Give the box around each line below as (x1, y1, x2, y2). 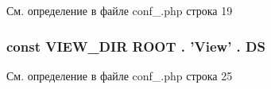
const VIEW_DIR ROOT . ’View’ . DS (6, 36, 265, 56)
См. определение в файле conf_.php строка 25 (6, 67, 233, 83)
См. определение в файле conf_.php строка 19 (6, 2, 233, 18)
